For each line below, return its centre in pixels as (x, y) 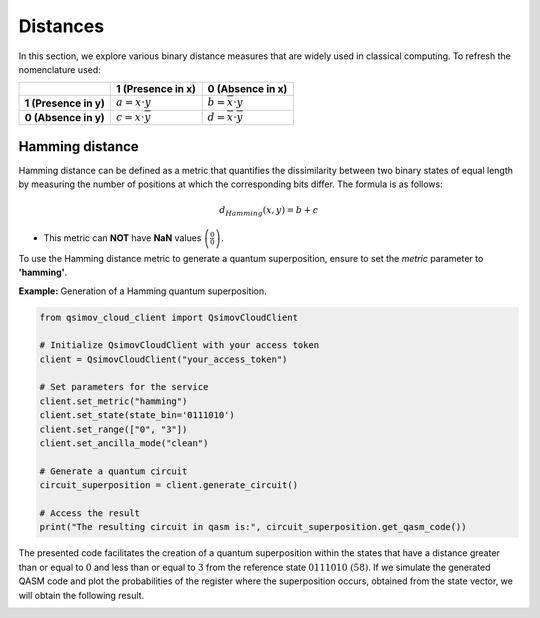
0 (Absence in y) (64, 117)
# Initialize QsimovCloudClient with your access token (179, 345)
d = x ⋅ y (225, 117)
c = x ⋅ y (134, 117)
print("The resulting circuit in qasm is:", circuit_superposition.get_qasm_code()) (253, 527)
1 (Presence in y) (64, 103)
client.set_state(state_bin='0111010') (137, 415)
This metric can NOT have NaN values (122, 237)
